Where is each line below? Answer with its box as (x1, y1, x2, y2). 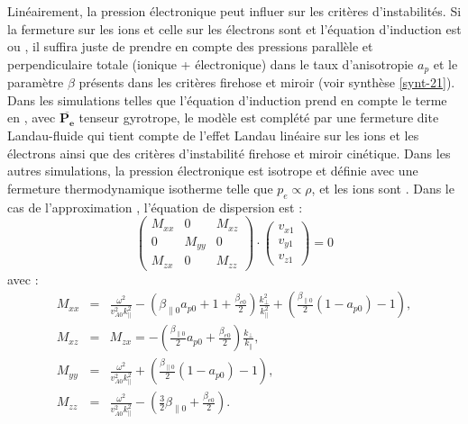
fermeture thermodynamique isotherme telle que (7, 178, 273, 197)
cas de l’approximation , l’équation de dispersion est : (7, 197, 303, 216)
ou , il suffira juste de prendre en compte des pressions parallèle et (7, 37, 373, 56)
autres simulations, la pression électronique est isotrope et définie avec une (7, 161, 418, 180)
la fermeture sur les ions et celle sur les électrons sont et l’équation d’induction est (7, 19, 462, 38)
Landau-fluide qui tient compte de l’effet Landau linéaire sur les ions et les (7, 126, 419, 145)
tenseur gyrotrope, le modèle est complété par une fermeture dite (78, 108, 439, 127)
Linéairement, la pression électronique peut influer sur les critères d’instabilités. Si (7, 2, 462, 20)
